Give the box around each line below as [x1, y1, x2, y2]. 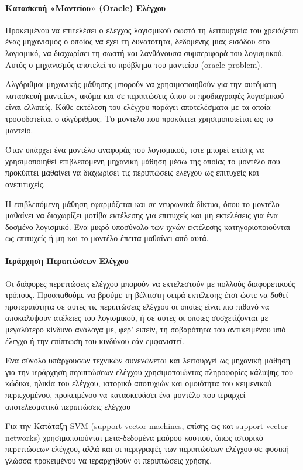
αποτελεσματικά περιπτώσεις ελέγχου [5, 400, 130, 412]
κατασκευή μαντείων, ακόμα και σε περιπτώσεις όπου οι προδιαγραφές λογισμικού [5, 89, 284, 101]
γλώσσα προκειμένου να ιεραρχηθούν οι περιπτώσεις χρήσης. [5, 454, 212, 466]
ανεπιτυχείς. [5, 177, 46, 190]
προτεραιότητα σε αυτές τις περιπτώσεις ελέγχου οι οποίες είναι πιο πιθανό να [5, 300, 270, 312]
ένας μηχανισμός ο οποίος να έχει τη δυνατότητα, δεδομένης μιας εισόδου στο [5, 35, 270, 47]
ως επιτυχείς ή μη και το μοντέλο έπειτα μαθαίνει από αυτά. [5, 232, 209, 244]
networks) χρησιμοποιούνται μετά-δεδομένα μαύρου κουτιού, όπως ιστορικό [5, 431, 263, 443]
